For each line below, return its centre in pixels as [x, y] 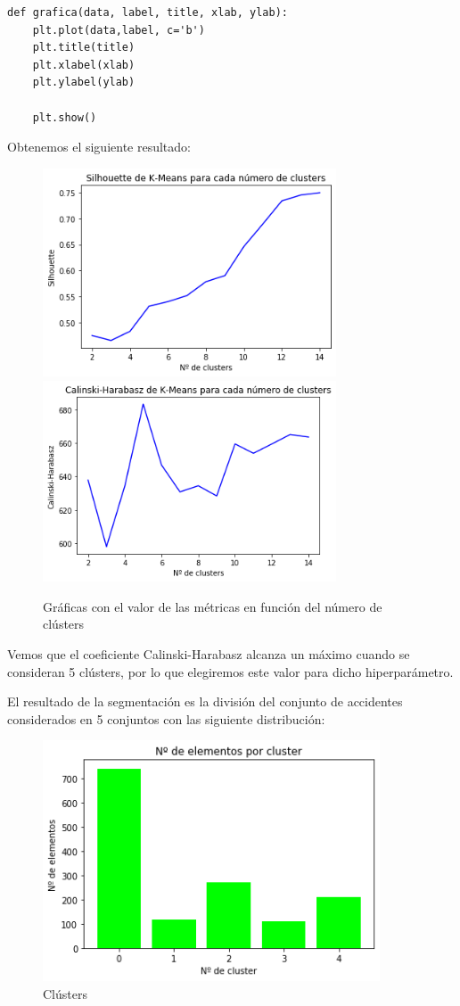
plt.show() [65, 117]
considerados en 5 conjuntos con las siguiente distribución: [166, 718]
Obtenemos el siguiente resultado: [99, 147]
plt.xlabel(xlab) [84, 65]
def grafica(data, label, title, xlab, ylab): [148, 12]
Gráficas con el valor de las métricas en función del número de [213, 606]
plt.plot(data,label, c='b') [119, 30]
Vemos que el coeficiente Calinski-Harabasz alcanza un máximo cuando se [209, 654]
